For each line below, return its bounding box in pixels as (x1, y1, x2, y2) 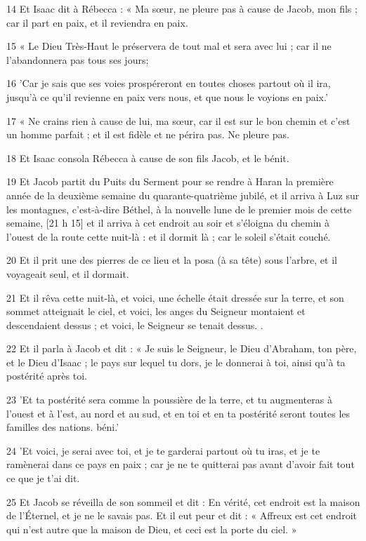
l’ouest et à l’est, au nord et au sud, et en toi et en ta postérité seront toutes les (6, 406, 351, 420)
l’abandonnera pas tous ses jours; (6, 52, 149, 67)
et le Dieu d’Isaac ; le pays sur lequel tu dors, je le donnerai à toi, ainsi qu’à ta (6, 354, 346, 369)
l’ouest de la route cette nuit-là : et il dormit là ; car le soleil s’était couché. (6, 229, 331, 243)
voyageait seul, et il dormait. (6, 266, 129, 281)
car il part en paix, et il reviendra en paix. (6, 15, 188, 29)
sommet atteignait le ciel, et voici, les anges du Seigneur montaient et (6, 304, 306, 319)
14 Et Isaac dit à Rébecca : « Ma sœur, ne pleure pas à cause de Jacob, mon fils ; (6, 1, 358, 15)
